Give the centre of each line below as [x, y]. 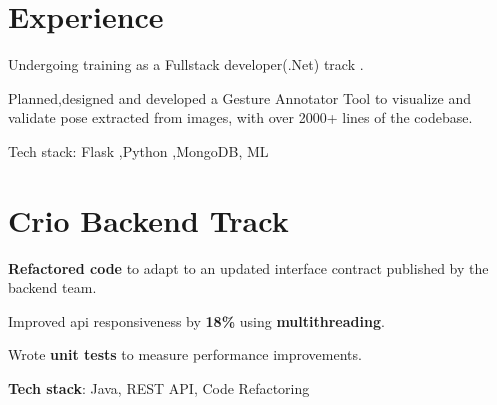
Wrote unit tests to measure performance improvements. [185, 354]
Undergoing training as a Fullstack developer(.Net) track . [186, 64]
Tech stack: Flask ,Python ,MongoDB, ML [138, 150]
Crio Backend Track [148, 219]
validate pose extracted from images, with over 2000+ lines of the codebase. [240, 117]
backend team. [52, 287]
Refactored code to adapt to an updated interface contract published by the [248, 267]
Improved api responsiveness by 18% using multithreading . [196, 320]
